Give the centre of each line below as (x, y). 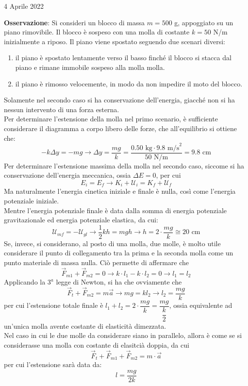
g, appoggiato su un (204, 22)
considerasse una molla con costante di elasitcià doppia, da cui (97, 344)
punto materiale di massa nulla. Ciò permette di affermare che (96, 262)
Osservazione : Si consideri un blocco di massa (74, 22)
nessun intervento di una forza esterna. (62, 109)
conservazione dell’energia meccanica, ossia (67, 175)
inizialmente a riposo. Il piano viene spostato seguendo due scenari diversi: (115, 41)
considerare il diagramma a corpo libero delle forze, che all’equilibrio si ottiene (120, 128)
